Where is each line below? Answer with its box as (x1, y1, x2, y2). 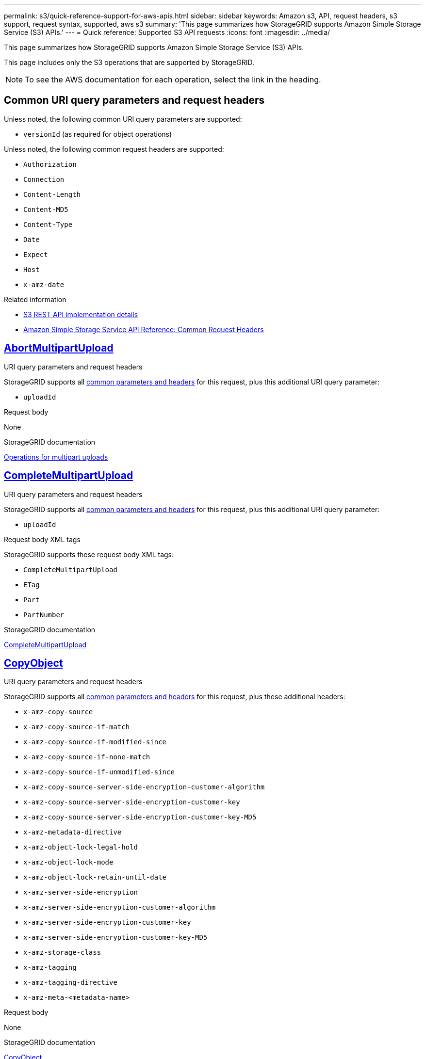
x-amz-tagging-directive (23, 979, 117, 987)
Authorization (23, 160, 77, 168)
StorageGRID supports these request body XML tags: (4, 550, 174, 559)
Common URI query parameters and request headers (4, 94, 265, 107)
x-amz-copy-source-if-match (23, 723, 130, 731)
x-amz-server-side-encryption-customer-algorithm (23, 903, 216, 912)
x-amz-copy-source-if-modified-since (23, 738, 167, 746)
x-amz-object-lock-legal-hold (23, 843, 138, 851)
